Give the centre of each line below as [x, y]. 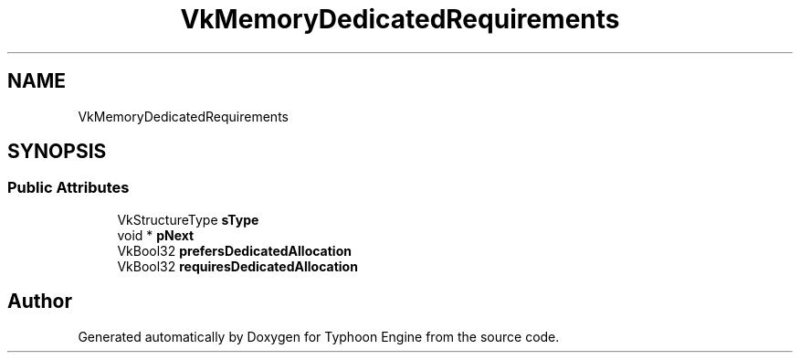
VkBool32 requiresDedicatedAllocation [237, 266]
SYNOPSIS [57, 152]
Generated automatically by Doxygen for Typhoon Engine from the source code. [319, 336]
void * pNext [156, 235]
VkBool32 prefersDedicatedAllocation [234, 250]
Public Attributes [68, 188]
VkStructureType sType [188, 219]
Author [40, 302]
